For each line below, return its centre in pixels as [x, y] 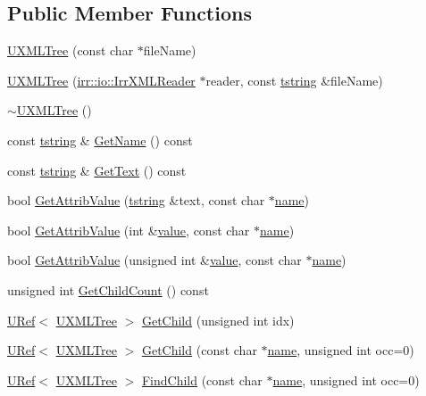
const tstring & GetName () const [100, 140]
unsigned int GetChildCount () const [108, 289]
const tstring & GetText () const [97, 170]
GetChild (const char [199, 350]
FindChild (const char [202, 379]
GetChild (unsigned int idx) [218, 320]
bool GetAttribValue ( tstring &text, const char [136, 200]
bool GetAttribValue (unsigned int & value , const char [155, 260]
